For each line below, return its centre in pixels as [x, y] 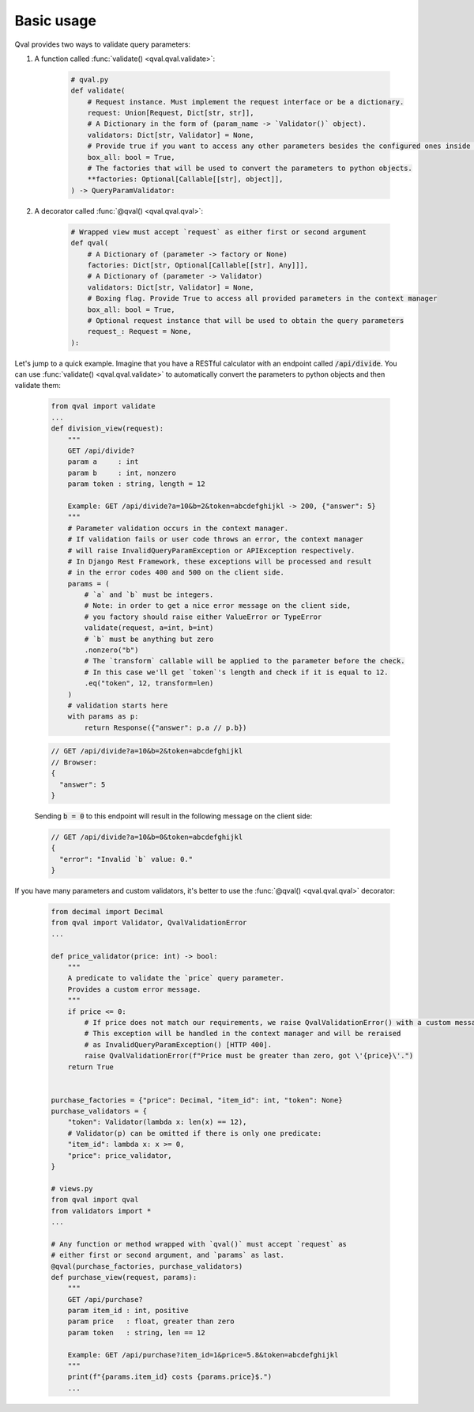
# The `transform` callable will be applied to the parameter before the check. [245, 661]
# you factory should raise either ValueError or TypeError [203, 617]
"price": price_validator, [120, 1155]
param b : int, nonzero [122, 473]
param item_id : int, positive [128, 1311]
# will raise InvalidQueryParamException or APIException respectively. [211, 550]
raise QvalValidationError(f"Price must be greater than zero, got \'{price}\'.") [249, 1056]
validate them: [38, 385]
